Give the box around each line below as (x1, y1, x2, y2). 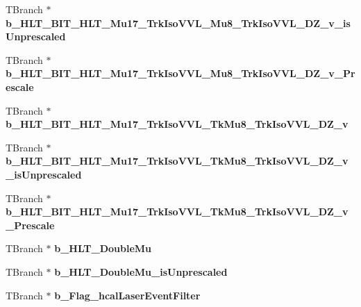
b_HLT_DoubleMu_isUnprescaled (54, 264, 228, 279)
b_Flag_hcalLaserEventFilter (54, 288, 201, 302)
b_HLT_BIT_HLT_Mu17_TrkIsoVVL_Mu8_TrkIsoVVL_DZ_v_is (6, 15, 351, 30)
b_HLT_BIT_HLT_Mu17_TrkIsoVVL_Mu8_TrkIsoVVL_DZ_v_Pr (6, 66, 355, 81)
